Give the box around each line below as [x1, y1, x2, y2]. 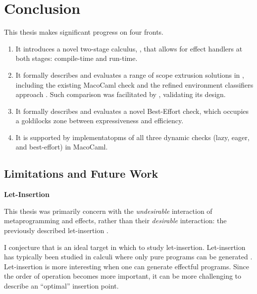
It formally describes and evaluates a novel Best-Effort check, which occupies [15, 105, 249, 116]
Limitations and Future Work [4, 166, 158, 181]
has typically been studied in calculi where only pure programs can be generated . [4, 251, 253, 262]
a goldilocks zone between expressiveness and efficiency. [15, 115, 184, 126]
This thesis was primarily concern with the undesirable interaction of [4, 205, 212, 216]
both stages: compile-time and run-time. [15, 53, 138, 63]
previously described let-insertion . [4, 225, 108, 236]
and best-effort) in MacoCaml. [15, 142, 108, 152]
